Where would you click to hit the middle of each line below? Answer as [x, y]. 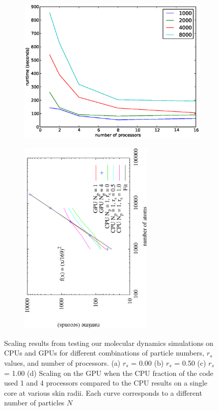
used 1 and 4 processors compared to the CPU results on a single [106, 383]
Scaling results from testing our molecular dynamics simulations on [109, 343]
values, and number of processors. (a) [62, 363]
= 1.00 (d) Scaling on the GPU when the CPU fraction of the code [109, 373]
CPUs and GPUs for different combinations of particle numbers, [104, 353]
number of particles [34, 403]
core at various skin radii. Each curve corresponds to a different [103, 392]
